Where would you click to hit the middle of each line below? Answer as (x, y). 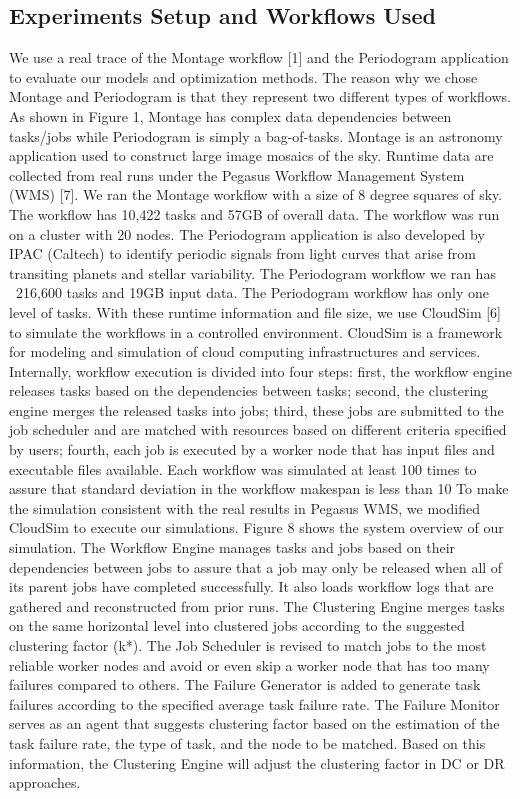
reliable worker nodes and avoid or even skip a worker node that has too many (249, 664)
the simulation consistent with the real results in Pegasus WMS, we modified (244, 507)
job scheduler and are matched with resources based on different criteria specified (258, 429)
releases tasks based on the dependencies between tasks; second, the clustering (249, 390)
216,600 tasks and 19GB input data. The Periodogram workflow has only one (252, 292)
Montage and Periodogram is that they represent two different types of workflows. (260, 96)
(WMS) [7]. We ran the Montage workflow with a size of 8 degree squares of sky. (256, 194)
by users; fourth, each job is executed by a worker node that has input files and (252, 449)
